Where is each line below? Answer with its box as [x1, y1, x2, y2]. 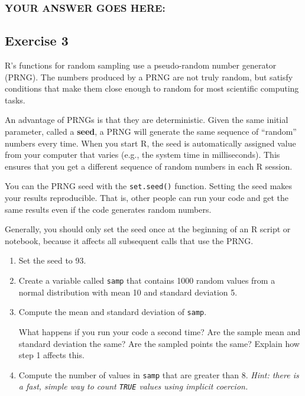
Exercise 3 [5, 31, 69, 50]
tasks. [5, 93, 25, 106]
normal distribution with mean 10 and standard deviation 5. [18, 285, 238, 298]
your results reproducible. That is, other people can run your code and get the [5, 191, 289, 204]
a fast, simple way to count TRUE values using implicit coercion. [18, 380, 248, 392]
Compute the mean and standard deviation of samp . [18, 306, 207, 318]
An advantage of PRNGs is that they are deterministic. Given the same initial [5, 113, 288, 126]
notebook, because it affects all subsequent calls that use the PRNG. [5, 234, 254, 246]
